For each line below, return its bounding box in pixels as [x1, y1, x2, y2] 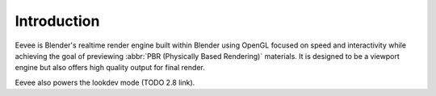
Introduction [15, 12, 100, 30]
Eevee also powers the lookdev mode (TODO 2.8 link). [15, 77, 195, 87]
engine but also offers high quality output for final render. [15, 63, 205, 73]
